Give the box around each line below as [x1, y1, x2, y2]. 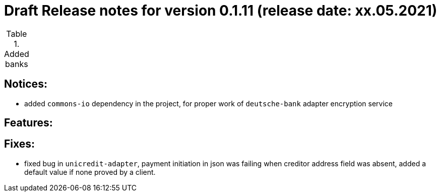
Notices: [4, 78, 47, 91]
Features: [4, 116, 53, 129]
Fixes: [4, 138, 35, 151]
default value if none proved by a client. [24, 167, 156, 176]
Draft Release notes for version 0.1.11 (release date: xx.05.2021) [4, 2, 437, 19]
